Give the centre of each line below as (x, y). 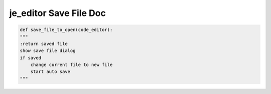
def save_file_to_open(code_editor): (66, 30)
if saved (31, 58)
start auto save (50, 72)
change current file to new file (72, 65)
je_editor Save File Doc (58, 13)
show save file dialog (48, 51)
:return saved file (44, 43)
